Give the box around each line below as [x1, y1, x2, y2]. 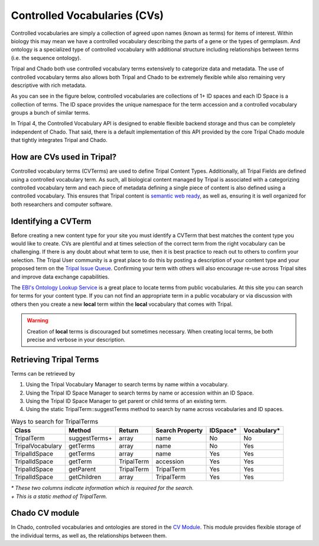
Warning [27, 317, 48, 324]
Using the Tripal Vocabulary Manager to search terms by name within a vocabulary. [25, 381, 229, 388]
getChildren [68, 473, 102, 482]
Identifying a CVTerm [11, 216, 92, 226]
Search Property [155, 427, 203, 435]
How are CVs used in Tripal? [11, 152, 117, 162]
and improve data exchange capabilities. [11, 273, 109, 280]
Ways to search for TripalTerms [11, 417, 99, 425]
